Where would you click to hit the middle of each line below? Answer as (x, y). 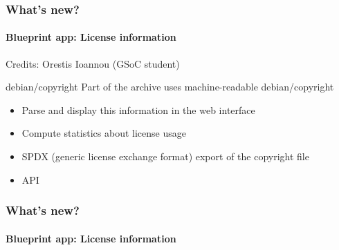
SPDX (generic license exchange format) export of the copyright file (165, 156)
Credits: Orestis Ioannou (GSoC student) (93, 63)
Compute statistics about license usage (104, 133)
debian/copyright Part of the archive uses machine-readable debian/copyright (170, 87)
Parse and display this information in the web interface (138, 109)
